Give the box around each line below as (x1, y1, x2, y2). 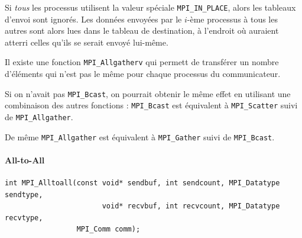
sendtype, (5, 190, 43, 199)
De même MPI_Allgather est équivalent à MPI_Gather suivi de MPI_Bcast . (5, 130, 275, 143)
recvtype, (5, 213, 43, 222)
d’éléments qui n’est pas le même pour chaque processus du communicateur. (5, 67, 281, 80)
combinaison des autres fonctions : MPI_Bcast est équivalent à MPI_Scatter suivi (5, 99, 298, 111)
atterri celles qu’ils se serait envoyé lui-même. (5, 36, 168, 48)
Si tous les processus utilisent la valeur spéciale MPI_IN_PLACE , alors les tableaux (5, 1, 296, 13)
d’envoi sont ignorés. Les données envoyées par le (5, 12, 182, 25)
